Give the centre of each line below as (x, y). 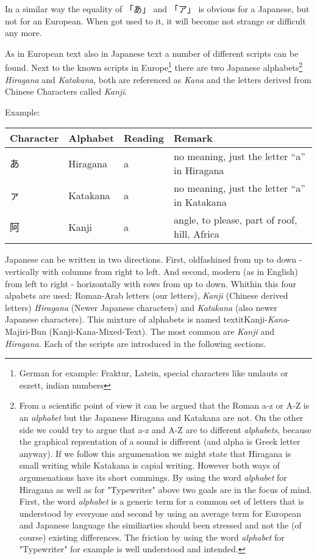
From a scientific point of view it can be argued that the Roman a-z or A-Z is (164, 405)
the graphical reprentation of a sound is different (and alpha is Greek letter (160, 441)
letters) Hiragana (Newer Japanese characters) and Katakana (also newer (141, 307)
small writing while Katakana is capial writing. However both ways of (149, 465)
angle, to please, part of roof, (236, 220)
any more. (23, 33)
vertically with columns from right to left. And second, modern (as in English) (151, 271)
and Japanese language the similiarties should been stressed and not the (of (160, 525)
